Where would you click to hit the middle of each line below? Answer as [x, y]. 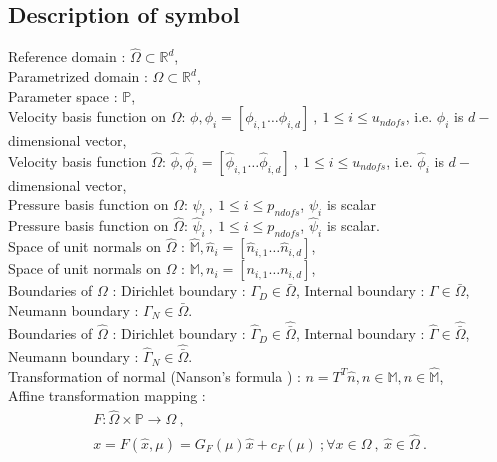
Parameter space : [63, 95]
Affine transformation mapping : [107, 395]
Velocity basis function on [87, 116]
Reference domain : [67, 56]
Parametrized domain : [78, 76]
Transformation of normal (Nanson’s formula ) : [154, 375]
